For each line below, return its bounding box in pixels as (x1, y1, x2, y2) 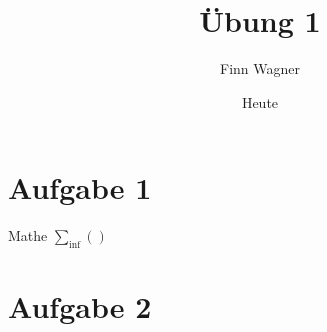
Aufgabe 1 (8, 167, 152, 208)
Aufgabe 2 (8, 286, 152, 327)
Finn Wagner (220, 58, 300, 79)
